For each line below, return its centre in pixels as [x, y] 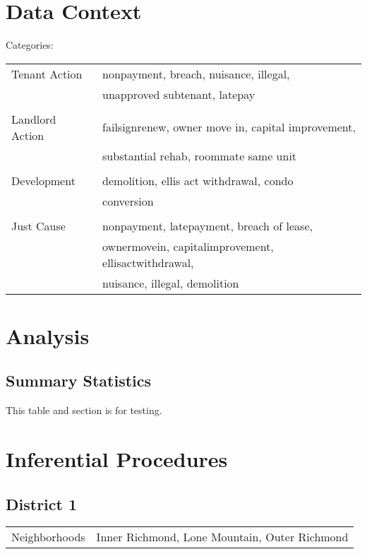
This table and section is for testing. [84, 410]
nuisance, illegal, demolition [171, 283]
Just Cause [38, 225]
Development [43, 180]
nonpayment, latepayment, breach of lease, [207, 225]
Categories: [30, 45]
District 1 [42, 503]
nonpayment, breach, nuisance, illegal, [196, 73]
